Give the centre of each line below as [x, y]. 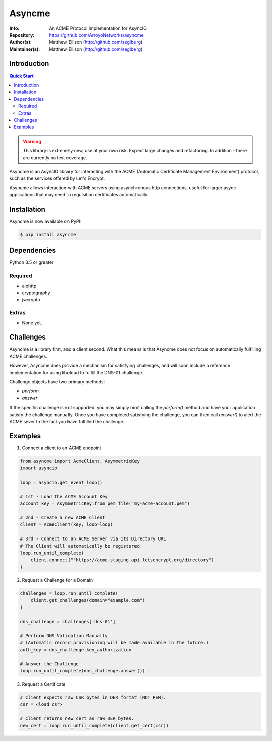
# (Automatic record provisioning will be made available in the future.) [114, 643]
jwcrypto [31, 300]
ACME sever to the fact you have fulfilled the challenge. [67, 421]
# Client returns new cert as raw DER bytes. [77, 719]
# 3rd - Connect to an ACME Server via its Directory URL [93, 539]
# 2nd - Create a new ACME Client [62, 517]
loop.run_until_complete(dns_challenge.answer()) [82, 671]
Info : [14, 28]
